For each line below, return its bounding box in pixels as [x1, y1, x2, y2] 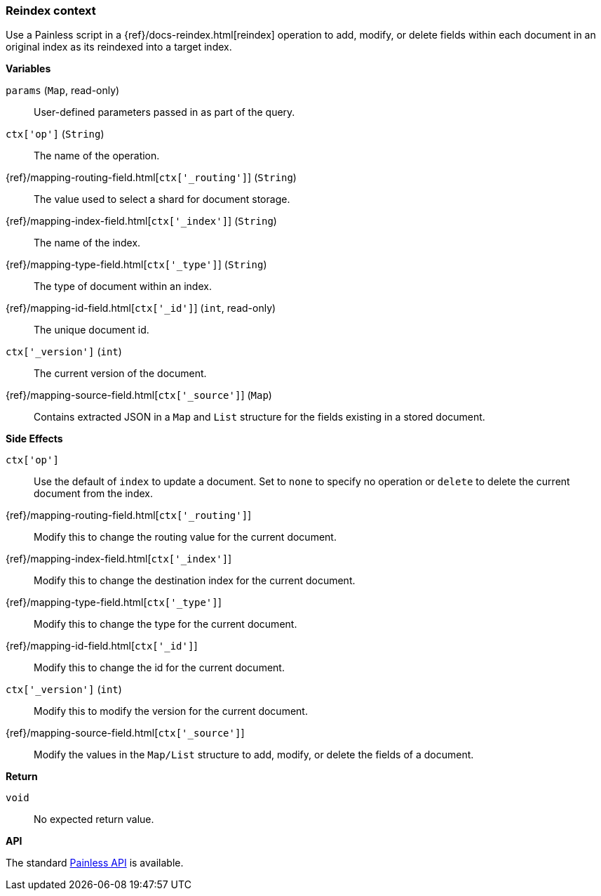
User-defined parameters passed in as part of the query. [34, 106, 295, 119]
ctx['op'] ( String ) [6, 128, 104, 140]
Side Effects [6, 433, 63, 445]
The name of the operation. [34, 150, 160, 162]
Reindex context [6, 4, 96, 18]
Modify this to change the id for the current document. [34, 661, 285, 674]
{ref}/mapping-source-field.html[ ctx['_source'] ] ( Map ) [6, 389, 272, 402]
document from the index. [34, 487, 153, 500]
